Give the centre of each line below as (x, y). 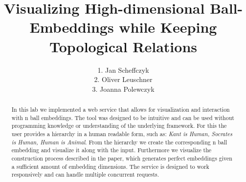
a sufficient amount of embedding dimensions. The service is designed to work (110, 166)
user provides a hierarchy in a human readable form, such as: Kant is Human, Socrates (122, 134)
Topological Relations (123, 46)
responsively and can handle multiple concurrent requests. (85, 174)
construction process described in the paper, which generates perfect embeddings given (122, 158)
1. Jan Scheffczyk (123, 70)
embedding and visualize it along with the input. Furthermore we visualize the (112, 150)
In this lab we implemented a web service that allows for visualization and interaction (121, 110)
